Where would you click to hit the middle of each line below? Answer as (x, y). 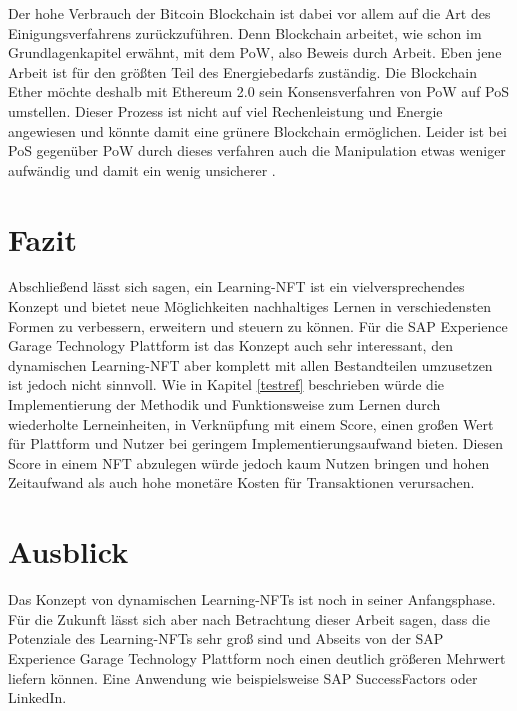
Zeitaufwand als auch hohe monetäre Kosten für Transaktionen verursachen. (241, 482)
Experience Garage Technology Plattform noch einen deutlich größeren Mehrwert (257, 657)
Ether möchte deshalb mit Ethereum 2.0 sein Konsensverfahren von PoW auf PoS (259, 91)
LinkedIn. (37, 697)
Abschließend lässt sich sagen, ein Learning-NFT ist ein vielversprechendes (236, 286)
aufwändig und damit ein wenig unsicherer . (142, 169)
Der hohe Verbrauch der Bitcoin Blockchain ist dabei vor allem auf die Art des (249, 13)
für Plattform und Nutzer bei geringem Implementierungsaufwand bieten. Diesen (256, 443)
